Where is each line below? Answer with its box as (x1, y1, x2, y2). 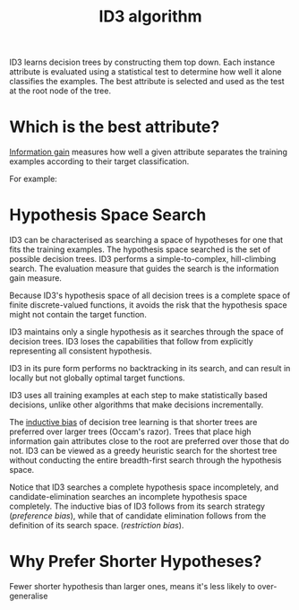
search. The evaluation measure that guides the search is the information (9, 263, 279, 274)
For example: (9, 173, 58, 185)
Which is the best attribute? (9, 117, 220, 137)
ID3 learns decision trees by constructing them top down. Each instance (9, 57, 276, 68)
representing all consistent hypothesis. (9, 345, 152, 356)
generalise (9, 590, 48, 601)
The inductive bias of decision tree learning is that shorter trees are (9, 417, 258, 428)
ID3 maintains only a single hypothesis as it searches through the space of (9, 327, 285, 337)
